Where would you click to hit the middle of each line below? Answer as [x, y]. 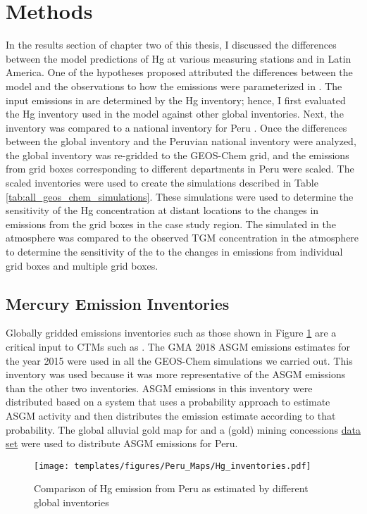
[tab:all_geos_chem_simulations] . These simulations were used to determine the [180, 196]
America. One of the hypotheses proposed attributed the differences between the [179, 72]
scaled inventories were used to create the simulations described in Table [162, 183]
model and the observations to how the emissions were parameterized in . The [174, 86]
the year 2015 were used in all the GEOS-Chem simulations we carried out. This [179, 360]
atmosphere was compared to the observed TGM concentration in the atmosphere [182, 238]
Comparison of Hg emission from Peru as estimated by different [171, 488]
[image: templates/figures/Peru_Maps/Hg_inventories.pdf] [173, 466]
